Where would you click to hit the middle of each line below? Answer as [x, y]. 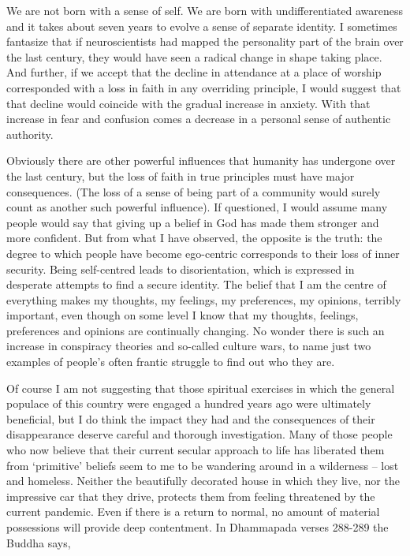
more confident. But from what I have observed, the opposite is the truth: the [194, 238]
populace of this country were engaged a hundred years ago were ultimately [189, 403]
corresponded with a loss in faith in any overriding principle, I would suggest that [204, 87]
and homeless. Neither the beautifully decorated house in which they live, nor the [203, 481]
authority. [30, 134]
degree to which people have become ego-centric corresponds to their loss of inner [203, 253]
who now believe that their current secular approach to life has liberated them [196, 450]
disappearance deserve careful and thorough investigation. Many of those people [199, 434]
